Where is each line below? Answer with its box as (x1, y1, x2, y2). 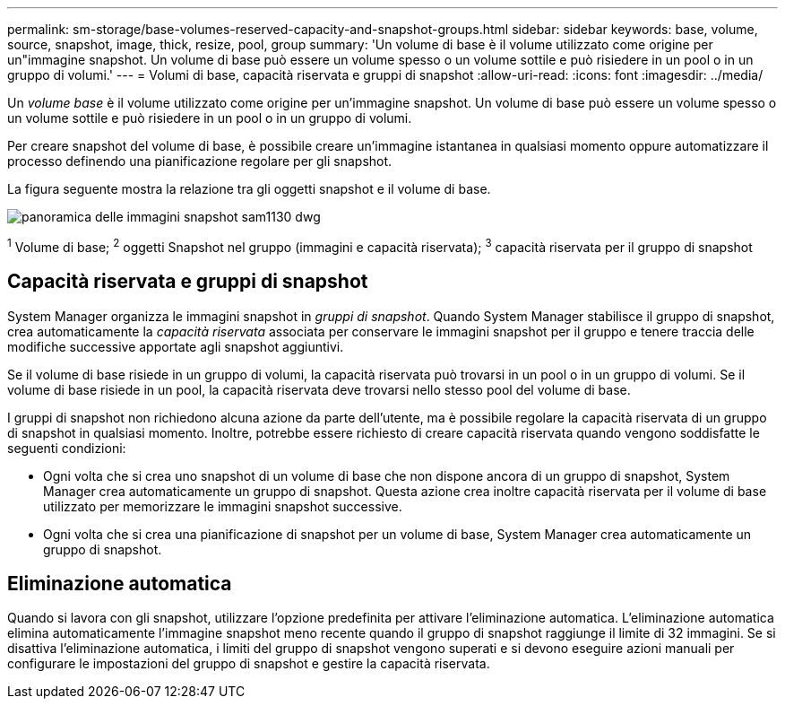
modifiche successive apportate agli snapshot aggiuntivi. (7, 338, 344, 354)
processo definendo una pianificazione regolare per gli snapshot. (7, 153, 392, 169)
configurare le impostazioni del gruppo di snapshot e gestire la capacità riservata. (7, 656, 490, 672)
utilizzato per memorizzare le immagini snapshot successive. (43, 498, 402, 514)
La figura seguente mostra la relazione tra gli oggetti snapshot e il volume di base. (7, 181, 491, 196)
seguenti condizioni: (7, 440, 126, 456)
